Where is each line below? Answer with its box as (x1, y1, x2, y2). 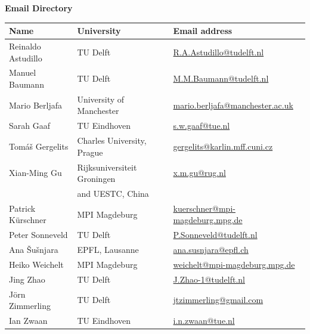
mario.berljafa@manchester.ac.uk (173, 98, 293, 111)
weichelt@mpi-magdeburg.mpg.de (173, 258, 295, 270)
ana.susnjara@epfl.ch (173, 243, 249, 256)
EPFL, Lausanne (77, 243, 139, 256)
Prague (77, 146, 103, 158)
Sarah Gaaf (9, 119, 50, 132)
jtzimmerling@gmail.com (173, 293, 263, 306)
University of (77, 92, 125, 105)
